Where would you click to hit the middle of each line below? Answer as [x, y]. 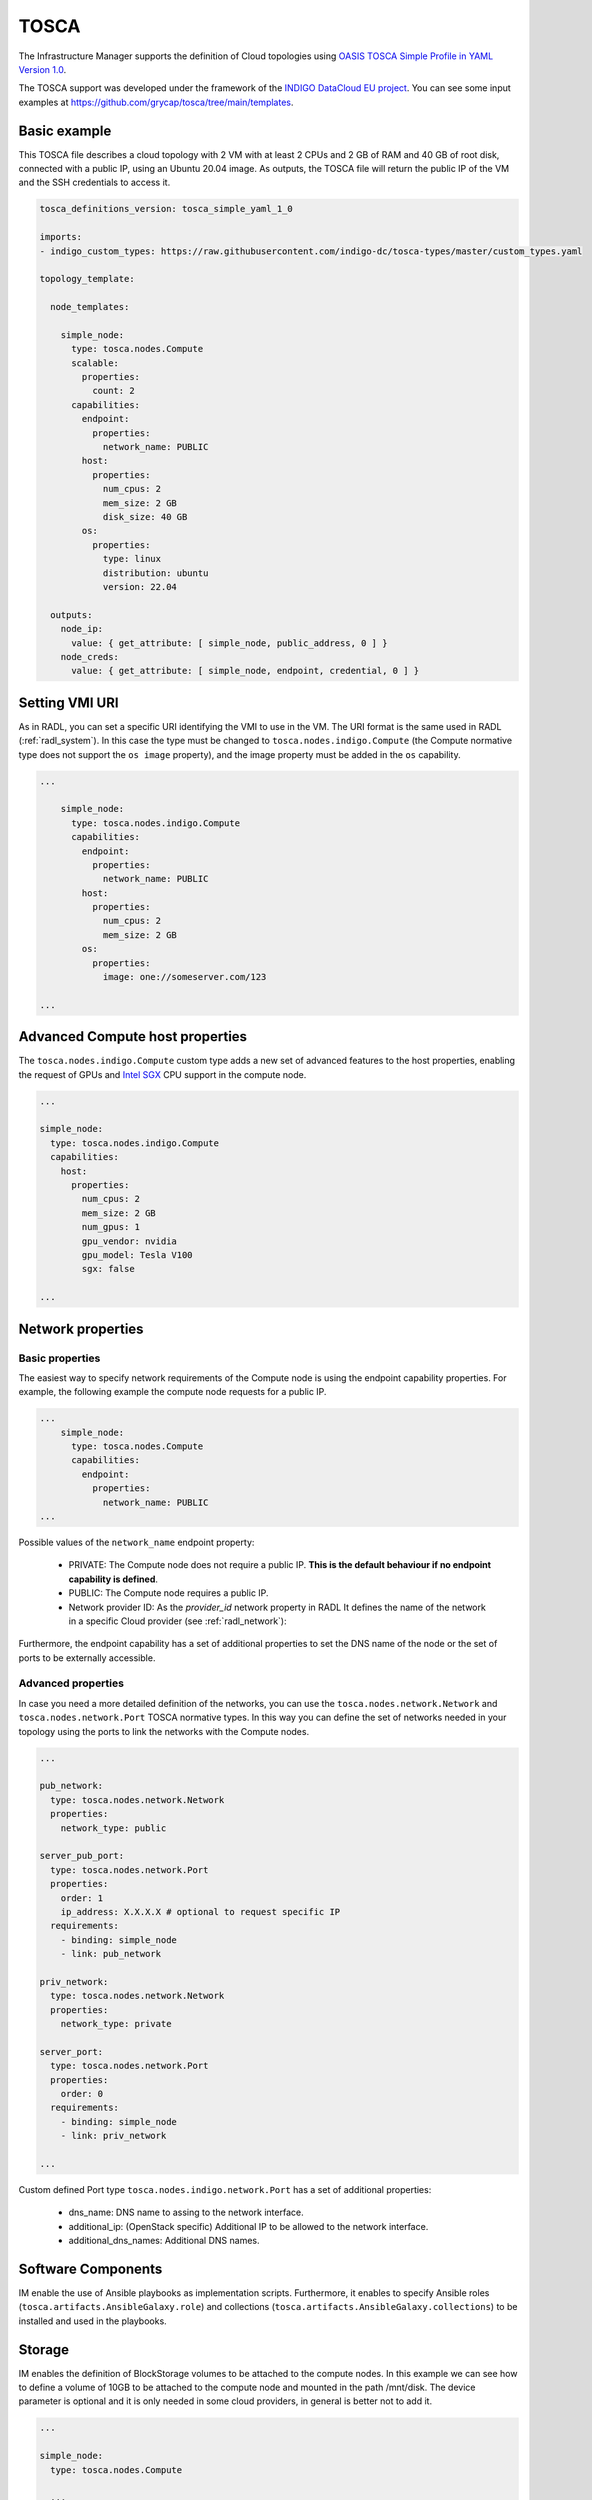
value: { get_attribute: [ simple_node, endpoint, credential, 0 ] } [245, 671]
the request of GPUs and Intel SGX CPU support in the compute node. [162, 1074]
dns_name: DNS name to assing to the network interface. [186, 2212]
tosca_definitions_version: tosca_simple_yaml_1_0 [166, 209]
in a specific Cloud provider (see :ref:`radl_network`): [177, 1621]
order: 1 [82, 1898]
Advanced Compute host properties [133, 1036]
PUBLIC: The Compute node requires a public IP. [168, 1593]
